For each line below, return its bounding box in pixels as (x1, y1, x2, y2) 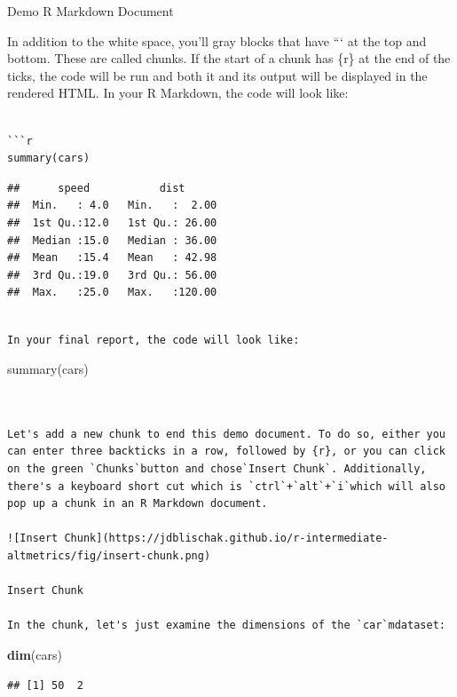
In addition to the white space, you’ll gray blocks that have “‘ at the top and (7, 31, 427, 50)
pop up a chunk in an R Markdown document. (7, 497, 268, 511)
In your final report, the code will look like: (7, 333, 300, 346)
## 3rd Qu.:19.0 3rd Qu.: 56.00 (7, 268, 217, 281)
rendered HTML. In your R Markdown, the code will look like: (7, 83, 349, 102)
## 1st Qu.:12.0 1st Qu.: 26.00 (7, 216, 217, 229)
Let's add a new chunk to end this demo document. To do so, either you (7, 427, 445, 440)
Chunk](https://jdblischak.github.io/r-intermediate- (64, 532, 389, 545)
